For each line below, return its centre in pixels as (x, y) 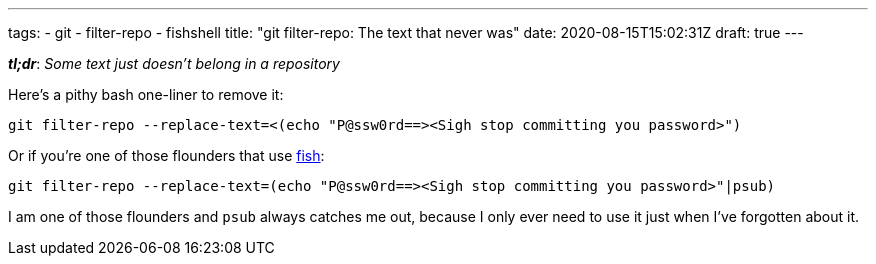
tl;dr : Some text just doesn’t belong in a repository (174, 63)
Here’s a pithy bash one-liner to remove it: (146, 94)
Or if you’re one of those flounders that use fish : (166, 155)
